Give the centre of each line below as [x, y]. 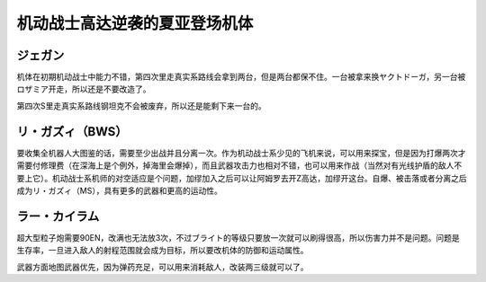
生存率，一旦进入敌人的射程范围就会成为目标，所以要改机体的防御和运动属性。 [162, 251]
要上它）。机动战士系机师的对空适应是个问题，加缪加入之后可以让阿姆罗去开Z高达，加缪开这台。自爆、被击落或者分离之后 [242, 178]
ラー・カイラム [58, 216]
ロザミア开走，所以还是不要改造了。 [84, 89]
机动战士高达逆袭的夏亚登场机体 [135, 23]
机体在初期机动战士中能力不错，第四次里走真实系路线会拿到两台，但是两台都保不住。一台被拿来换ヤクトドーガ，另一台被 [241, 77]
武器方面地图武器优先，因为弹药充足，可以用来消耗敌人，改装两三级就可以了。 [162, 267]
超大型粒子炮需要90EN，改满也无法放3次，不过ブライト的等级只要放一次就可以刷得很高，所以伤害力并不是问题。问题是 [238, 237]
